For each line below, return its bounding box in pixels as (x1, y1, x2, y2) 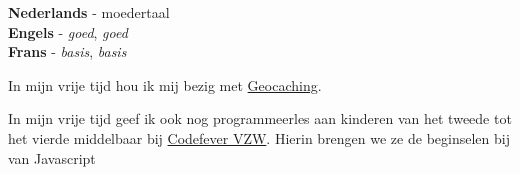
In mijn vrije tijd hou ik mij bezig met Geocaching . (8, 74, 322, 95)
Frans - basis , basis (8, 41, 127, 62)
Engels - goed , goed (8, 21, 128, 42)
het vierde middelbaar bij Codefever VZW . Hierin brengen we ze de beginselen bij (8, 127, 510, 148)
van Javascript (8, 147, 96, 168)
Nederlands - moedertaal (8, 2, 170, 22)
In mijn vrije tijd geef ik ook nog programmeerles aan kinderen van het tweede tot (8, 108, 512, 129)
